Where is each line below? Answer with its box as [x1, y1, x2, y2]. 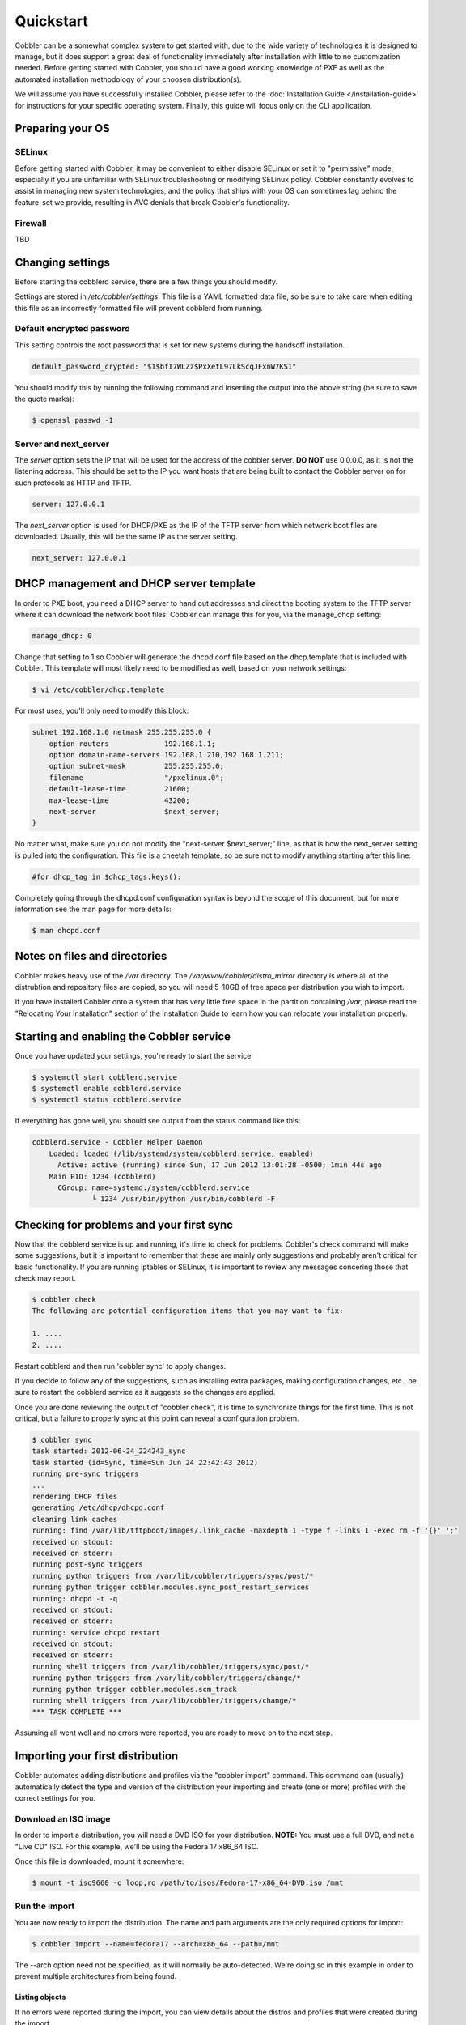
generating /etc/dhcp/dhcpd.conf [32, 1503, 165, 1512]
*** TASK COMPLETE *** [32, 1707, 122, 1716]
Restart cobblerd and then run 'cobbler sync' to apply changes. [15, 1361, 227, 1371]
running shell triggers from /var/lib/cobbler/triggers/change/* [32, 1696, 297, 1705]
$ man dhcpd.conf [32, 926, 101, 936]
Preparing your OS [15, 122, 111, 135]
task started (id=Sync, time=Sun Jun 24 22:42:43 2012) [32, 1458, 259, 1467]
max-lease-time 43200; [49, 795, 190, 805]
